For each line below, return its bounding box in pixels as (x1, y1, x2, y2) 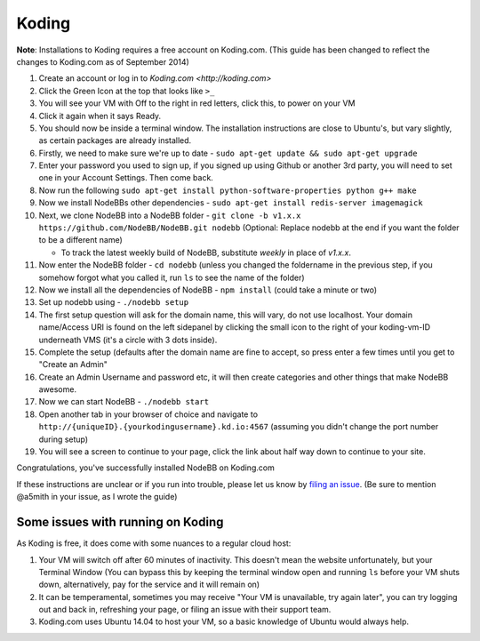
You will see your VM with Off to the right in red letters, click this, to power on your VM (38, 98, 356, 108)
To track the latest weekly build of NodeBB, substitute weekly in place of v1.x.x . (60, 247, 351, 258)
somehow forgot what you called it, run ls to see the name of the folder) (38, 272, 306, 283)
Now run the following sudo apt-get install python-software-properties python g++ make (38, 185, 417, 196)
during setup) (38, 434, 89, 445)
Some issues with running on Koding (16, 515, 224, 530)
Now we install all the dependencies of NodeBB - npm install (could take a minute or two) (38, 284, 378, 295)
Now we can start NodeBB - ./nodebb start (38, 397, 209, 407)
